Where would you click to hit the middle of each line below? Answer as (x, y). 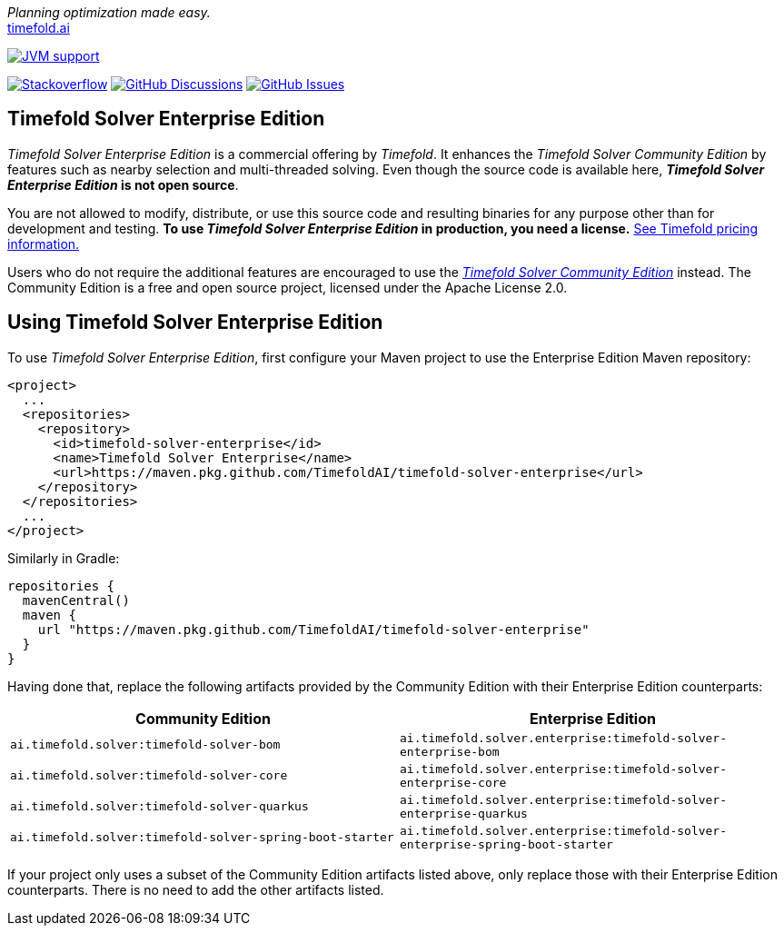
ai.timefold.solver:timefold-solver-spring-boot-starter (202, 838)
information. (44, 243)
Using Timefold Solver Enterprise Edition (195, 323)
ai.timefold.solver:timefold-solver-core (149, 776)
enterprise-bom (450, 751)
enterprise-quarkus (464, 813)
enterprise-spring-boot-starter (506, 844)
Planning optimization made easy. (109, 12)
